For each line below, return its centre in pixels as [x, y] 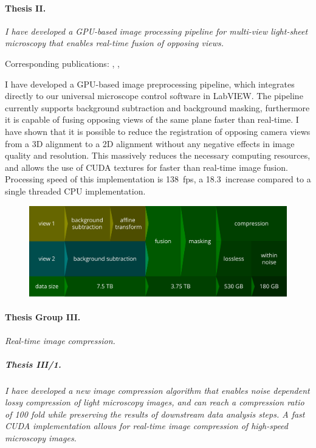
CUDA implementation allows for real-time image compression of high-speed [146, 426]
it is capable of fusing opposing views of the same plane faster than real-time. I [152, 119]
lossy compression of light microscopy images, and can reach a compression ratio [155, 402]
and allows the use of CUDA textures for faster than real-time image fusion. [146, 167]
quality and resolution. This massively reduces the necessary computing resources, [158, 155]
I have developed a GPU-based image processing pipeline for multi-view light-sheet [156, 31]
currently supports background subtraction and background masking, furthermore [157, 107]
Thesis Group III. [43, 317]
